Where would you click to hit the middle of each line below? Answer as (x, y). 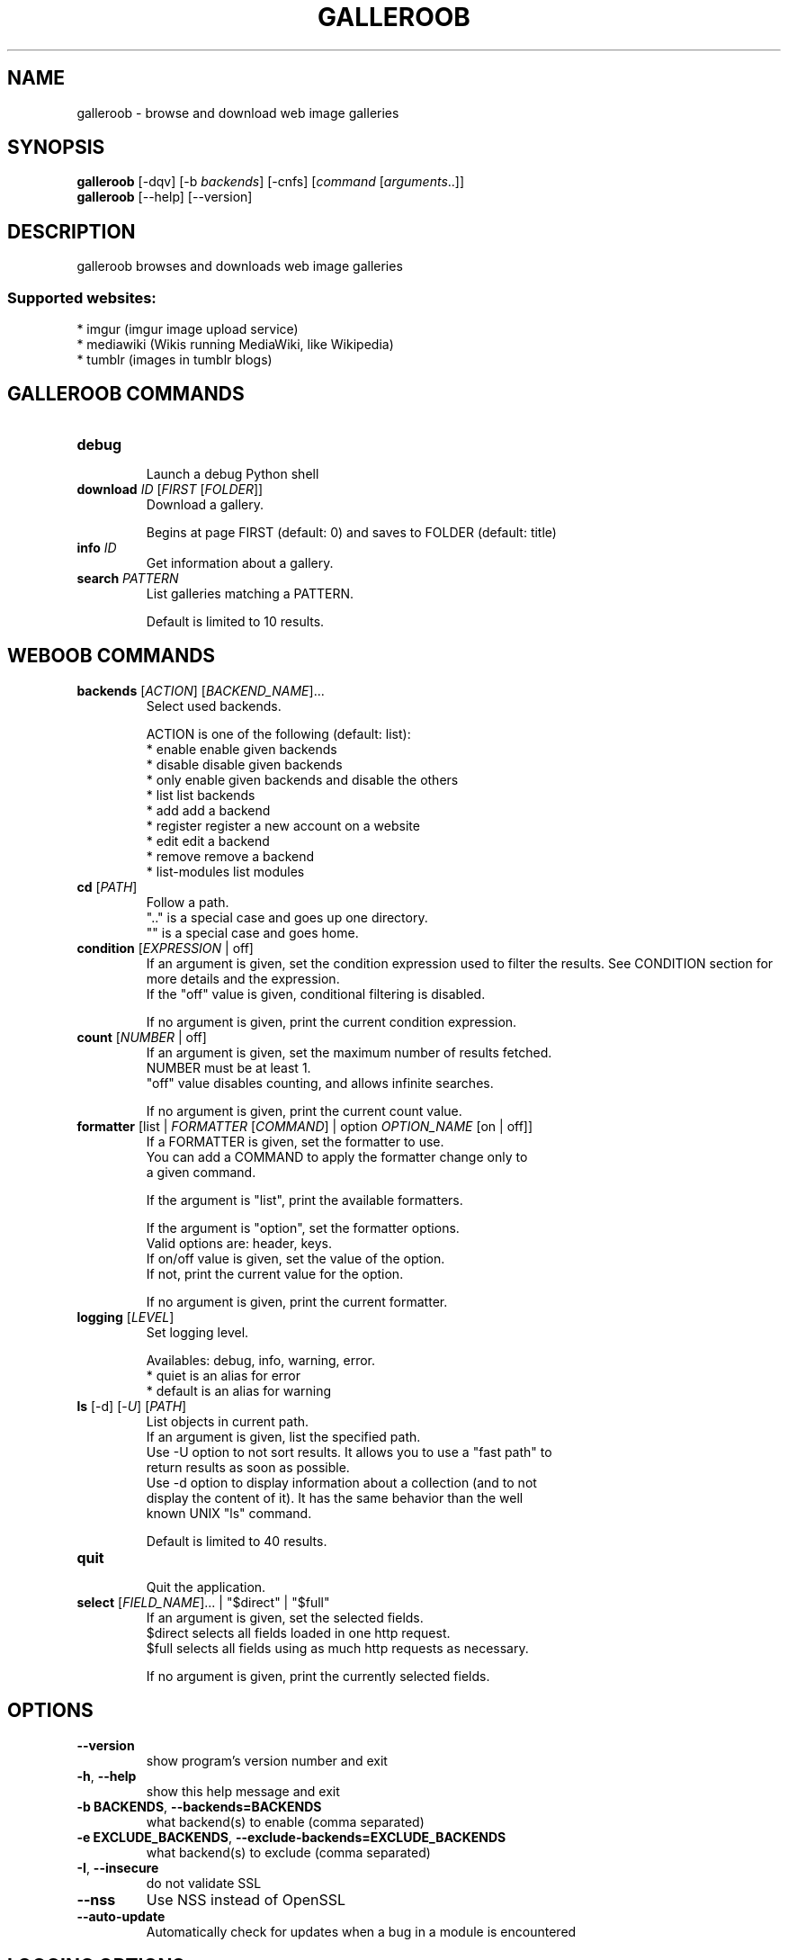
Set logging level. (197, 1332)
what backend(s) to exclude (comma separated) (288, 1852)
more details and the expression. (243, 978)
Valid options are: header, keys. (239, 1243)
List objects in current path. (228, 1421)
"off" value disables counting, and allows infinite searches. (320, 1083)
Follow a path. (188, 902)
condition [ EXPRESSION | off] (165, 948)
